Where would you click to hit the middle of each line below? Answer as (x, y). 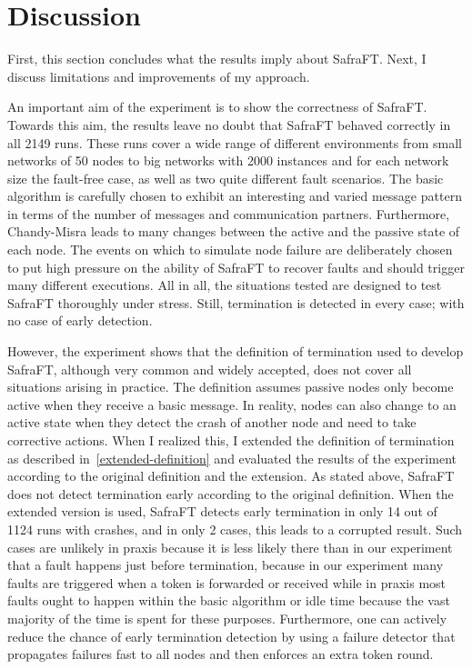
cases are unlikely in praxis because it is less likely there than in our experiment (230, 547)
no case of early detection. (80, 320)
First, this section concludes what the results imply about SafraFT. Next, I (217, 59)
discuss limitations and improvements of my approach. (159, 76)
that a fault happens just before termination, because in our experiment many (226, 565)
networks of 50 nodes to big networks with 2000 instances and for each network (228, 160)
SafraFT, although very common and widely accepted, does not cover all (210, 369)
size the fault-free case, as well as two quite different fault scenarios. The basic (226, 178)
